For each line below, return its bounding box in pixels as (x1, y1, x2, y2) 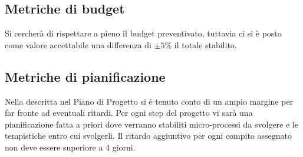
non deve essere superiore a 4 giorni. (5, 141, 136, 153)
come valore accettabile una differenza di (5, 38, 151, 51)
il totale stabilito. (174, 38, 237, 51)
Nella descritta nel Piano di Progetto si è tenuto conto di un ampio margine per (5, 95, 294, 107)
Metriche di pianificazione (5, 67, 166, 85)
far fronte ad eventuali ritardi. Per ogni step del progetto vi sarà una (5, 106, 253, 119)
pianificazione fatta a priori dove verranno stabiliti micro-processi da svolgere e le (5, 118, 298, 130)
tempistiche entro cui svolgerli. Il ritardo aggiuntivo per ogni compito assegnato (5, 129, 292, 142)
